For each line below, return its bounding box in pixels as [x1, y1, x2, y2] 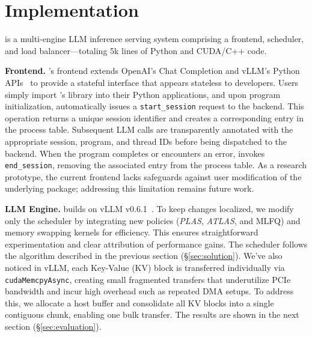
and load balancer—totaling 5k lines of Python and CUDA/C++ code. [5, 44, 267, 56]
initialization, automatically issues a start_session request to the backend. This [5, 100, 304, 112]
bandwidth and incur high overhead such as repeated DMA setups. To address [5, 285, 294, 297]
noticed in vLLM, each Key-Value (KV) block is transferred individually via [5, 261, 285, 273]
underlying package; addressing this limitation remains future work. [5, 182, 254, 195]
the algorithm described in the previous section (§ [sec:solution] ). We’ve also [5, 249, 283, 262]
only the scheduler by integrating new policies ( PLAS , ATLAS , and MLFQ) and [5, 214, 301, 226]
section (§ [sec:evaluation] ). [5, 320, 102, 332]
